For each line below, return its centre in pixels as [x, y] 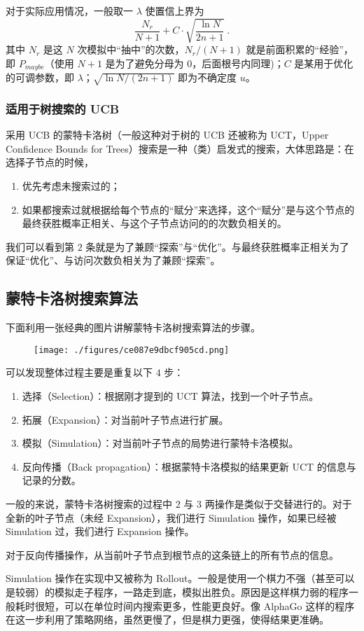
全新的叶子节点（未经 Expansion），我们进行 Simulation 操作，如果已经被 [171, 517]
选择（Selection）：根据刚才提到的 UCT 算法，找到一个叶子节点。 [170, 395]
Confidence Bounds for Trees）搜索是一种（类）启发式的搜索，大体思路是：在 [180, 148]
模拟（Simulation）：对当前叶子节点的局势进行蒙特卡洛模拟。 [160, 443]
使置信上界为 [175, 11]
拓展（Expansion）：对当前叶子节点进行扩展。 [125, 419]
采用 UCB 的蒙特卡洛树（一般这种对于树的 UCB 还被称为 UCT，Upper [167, 135]
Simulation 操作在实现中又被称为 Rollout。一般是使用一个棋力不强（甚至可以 [180, 578]
